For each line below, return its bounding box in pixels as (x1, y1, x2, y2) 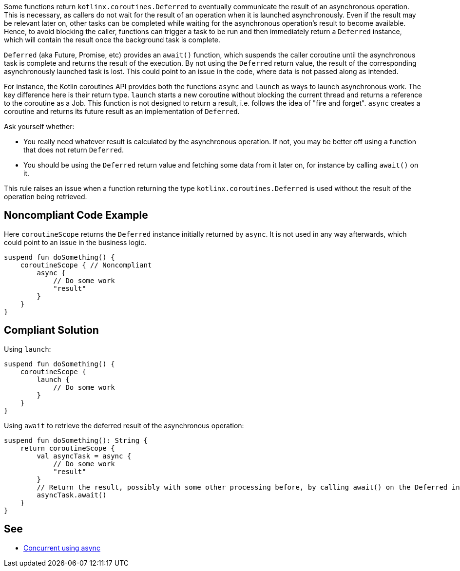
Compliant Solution (4, 324, 99, 337)
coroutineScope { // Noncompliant (20, 261, 152, 269)
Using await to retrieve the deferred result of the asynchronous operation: (4, 421, 244, 430)
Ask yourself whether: (4, 122, 75, 131)
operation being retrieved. (4, 192, 87, 201)
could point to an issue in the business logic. (4, 238, 147, 247)
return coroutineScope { (20, 444, 115, 452)
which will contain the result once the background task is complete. (4, 36, 221, 44)
